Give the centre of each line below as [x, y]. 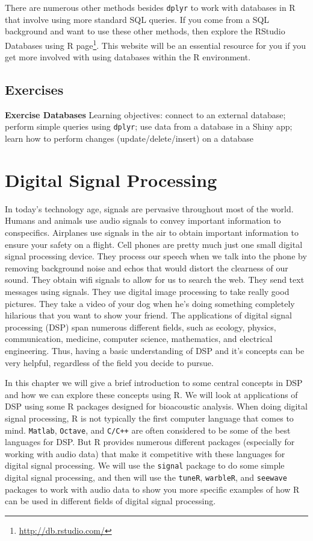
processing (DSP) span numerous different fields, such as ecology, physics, [141, 327]
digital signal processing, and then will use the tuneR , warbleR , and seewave [146, 477]
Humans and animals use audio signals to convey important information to [143, 220]
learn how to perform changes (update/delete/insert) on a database [129, 138]
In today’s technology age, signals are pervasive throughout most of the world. [149, 208]
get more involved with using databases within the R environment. [128, 57]
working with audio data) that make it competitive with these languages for [145, 453]
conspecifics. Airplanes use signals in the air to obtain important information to [152, 233]
